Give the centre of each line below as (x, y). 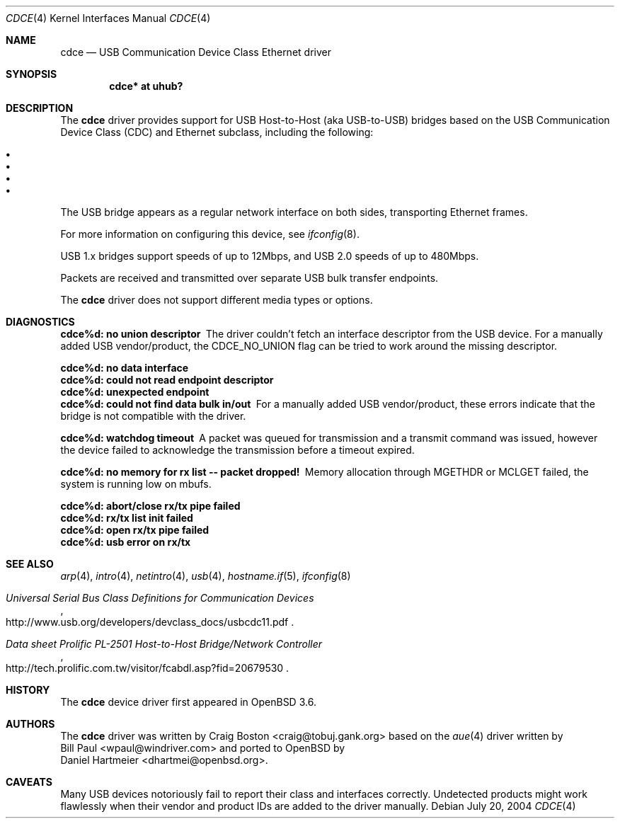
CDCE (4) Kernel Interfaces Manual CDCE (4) (108, 18)
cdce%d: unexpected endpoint (135, 392)
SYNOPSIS (31, 74)
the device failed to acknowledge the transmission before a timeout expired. (237, 450)
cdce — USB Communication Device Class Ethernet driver (196, 52)
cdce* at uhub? (146, 86)
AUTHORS (30, 724)
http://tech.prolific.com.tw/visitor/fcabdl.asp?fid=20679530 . (148, 668)
